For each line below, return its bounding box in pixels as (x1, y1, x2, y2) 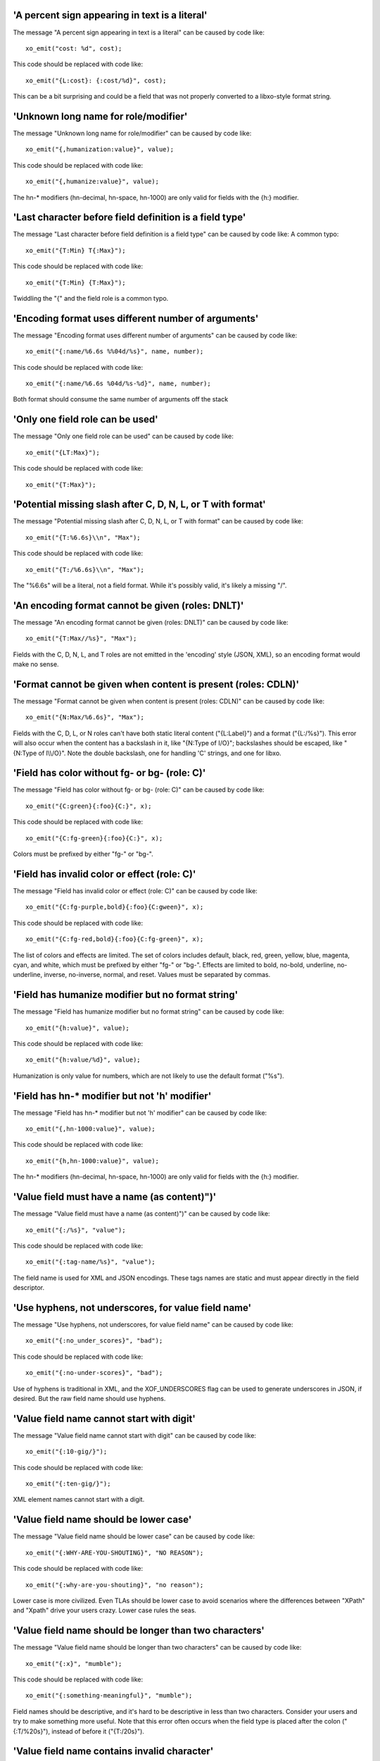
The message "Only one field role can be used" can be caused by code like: (13, 432, 234, 440)
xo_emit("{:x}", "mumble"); (25, 1660, 122, 1667)
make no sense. (13, 660, 59, 668)
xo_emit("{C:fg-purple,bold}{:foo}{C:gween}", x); (25, 903, 204, 911)
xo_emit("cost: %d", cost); (25, 44, 122, 52)
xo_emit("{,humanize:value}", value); (25, 178, 160, 186)
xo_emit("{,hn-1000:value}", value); (25, 1125, 156, 1133)
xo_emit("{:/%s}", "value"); (25, 1226, 126, 1234)
